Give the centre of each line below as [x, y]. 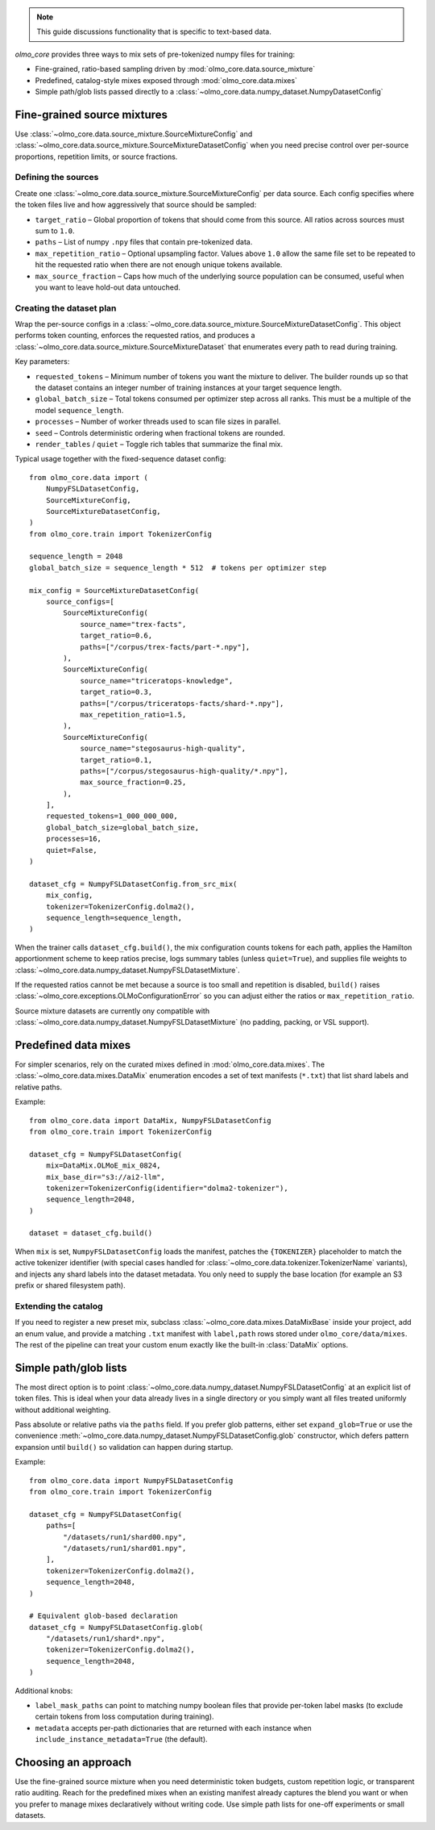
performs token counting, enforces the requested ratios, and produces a [135, 336]
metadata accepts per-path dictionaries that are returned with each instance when [173, 1728]
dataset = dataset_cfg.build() [91, 1233]
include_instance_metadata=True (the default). [122, 1740]
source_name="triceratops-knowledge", [157, 681]
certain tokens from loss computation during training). [124, 1717]
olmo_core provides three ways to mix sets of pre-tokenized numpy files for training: [155, 54]
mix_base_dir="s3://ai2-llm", [105, 1177]
